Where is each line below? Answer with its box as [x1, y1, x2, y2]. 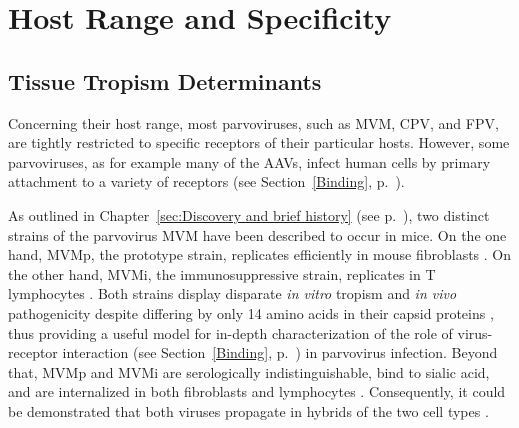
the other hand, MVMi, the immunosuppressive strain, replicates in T [8, 263, 436, 284]
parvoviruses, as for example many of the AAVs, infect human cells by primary [8, 151, 491, 172]
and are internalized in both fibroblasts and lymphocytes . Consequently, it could [8, 381, 506, 402]
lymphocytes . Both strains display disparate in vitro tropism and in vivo [8, 283, 457, 304]
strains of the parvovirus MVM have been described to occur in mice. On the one [8, 224, 507, 245]
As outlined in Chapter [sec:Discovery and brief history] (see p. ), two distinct [8, 204, 490, 225]
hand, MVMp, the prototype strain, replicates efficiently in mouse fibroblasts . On [8, 244, 512, 265]
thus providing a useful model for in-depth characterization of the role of [8, 322, 453, 343]
